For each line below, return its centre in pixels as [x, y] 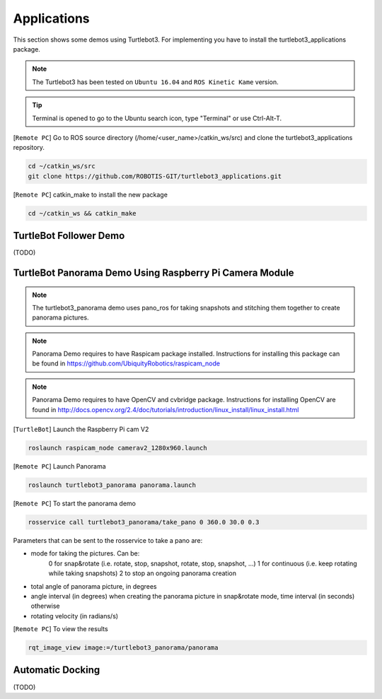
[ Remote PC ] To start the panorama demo [74, 503]
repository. [29, 148]
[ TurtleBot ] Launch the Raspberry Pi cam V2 [81, 429]
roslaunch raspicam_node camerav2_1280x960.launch [118, 448]
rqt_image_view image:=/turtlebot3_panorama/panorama [123, 648]
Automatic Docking [57, 670]
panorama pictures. [60, 317]
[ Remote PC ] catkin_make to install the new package [90, 194]
